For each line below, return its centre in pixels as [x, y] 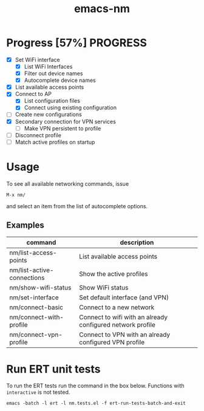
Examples [25, 226]
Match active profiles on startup [55, 142]
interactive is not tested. [38, 392]
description [137, 242]
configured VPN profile [112, 342]
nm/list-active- [32, 270]
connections [27, 277]
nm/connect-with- [36, 317]
